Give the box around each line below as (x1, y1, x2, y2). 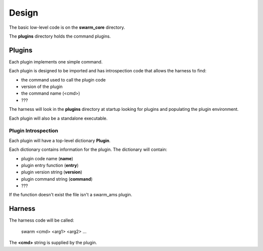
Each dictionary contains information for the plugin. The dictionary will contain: (9, 146, 168, 152)
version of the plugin (21, 84, 63, 90)
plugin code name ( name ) (21, 155, 74, 161)
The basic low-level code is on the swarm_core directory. (9, 24, 125, 30)
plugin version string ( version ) (21, 169, 82, 175)
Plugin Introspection (9, 127, 58, 134)
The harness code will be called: (9, 217, 75, 223)
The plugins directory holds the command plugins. (9, 33, 111, 39)
